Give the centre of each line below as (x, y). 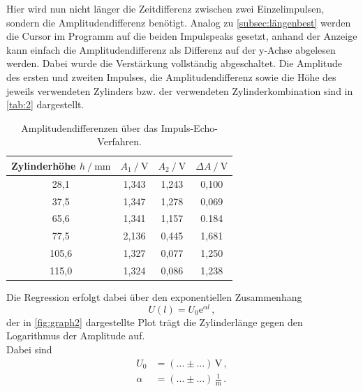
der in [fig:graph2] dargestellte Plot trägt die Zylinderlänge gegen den (155, 322)
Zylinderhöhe (44, 165)
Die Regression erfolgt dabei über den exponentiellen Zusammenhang (154, 297)
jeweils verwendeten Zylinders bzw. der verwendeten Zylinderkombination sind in (180, 90)
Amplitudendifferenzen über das (90, 127)
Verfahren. (119, 141)
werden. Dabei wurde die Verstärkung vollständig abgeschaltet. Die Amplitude (175, 63)
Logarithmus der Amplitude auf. (76, 335)
